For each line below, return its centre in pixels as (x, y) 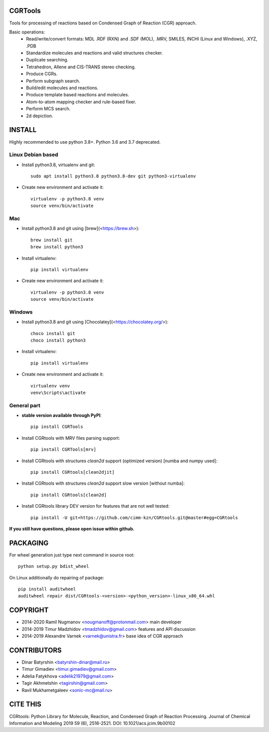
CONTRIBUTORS (35, 650)
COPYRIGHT (29, 610)
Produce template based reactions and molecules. (78, 95)
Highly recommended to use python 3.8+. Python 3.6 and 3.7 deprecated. (85, 142)
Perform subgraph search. (53, 81)
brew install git (52, 240)
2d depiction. (40, 116)
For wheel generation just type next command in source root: (72, 555)
